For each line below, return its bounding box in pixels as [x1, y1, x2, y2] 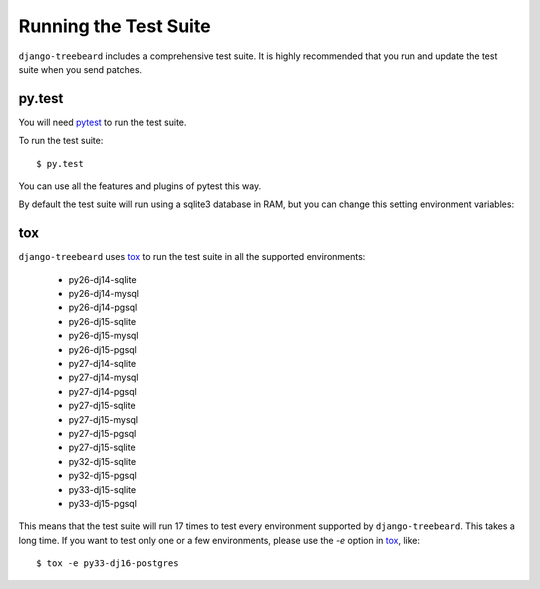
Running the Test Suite [18, 15, 211, 37]
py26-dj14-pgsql [68, 301, 138, 314]
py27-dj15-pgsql [68, 428, 137, 439]
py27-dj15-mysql [68, 413, 139, 425]
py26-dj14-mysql [68, 288, 140, 300]
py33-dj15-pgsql [68, 497, 137, 509]
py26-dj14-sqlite [68, 273, 137, 285]
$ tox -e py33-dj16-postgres [36, 558, 179, 569]
